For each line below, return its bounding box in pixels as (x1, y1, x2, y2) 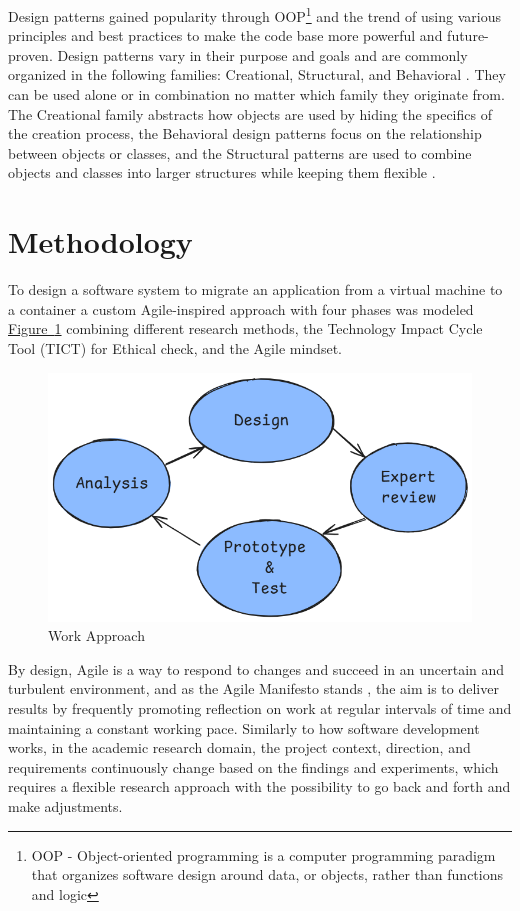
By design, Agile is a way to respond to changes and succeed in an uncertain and (8, 658, 505, 679)
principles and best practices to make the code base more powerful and (8, 25, 443, 46)
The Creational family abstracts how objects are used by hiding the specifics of (8, 103, 492, 124)
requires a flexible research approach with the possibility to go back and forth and (8, 776, 511, 797)
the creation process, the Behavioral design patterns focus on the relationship (8, 123, 482, 144)
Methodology (8, 221, 193, 262)
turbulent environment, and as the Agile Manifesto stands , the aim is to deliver (8, 678, 499, 699)
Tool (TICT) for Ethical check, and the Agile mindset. (8, 337, 342, 358)
